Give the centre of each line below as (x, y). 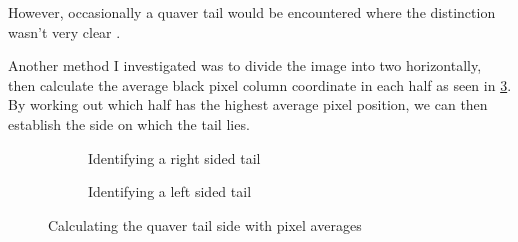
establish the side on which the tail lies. (129, 123)
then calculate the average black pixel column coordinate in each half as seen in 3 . (260, 84)
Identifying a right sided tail (174, 157)
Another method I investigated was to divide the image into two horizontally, (245, 65)
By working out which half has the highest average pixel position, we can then (248, 104)
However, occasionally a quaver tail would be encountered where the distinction (252, 12)
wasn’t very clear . (64, 31)
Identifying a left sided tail (170, 191)
